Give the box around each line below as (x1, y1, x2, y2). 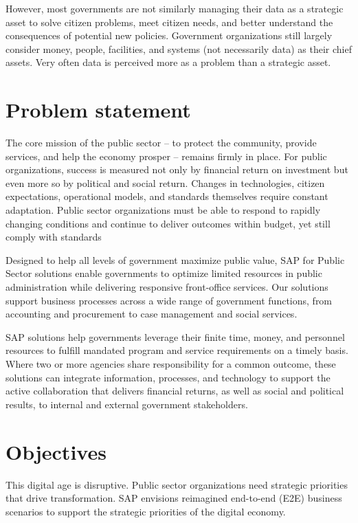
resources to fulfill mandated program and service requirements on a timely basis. (5, 343, 348, 357)
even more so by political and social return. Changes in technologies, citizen (5, 175, 325, 190)
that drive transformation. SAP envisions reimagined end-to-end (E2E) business (5, 491, 342, 505)
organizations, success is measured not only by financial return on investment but (5, 162, 348, 177)
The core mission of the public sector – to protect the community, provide (5, 135, 317, 150)
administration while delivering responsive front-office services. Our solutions (5, 280, 328, 294)
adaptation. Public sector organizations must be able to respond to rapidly (5, 203, 321, 217)
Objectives (5, 437, 107, 465)
